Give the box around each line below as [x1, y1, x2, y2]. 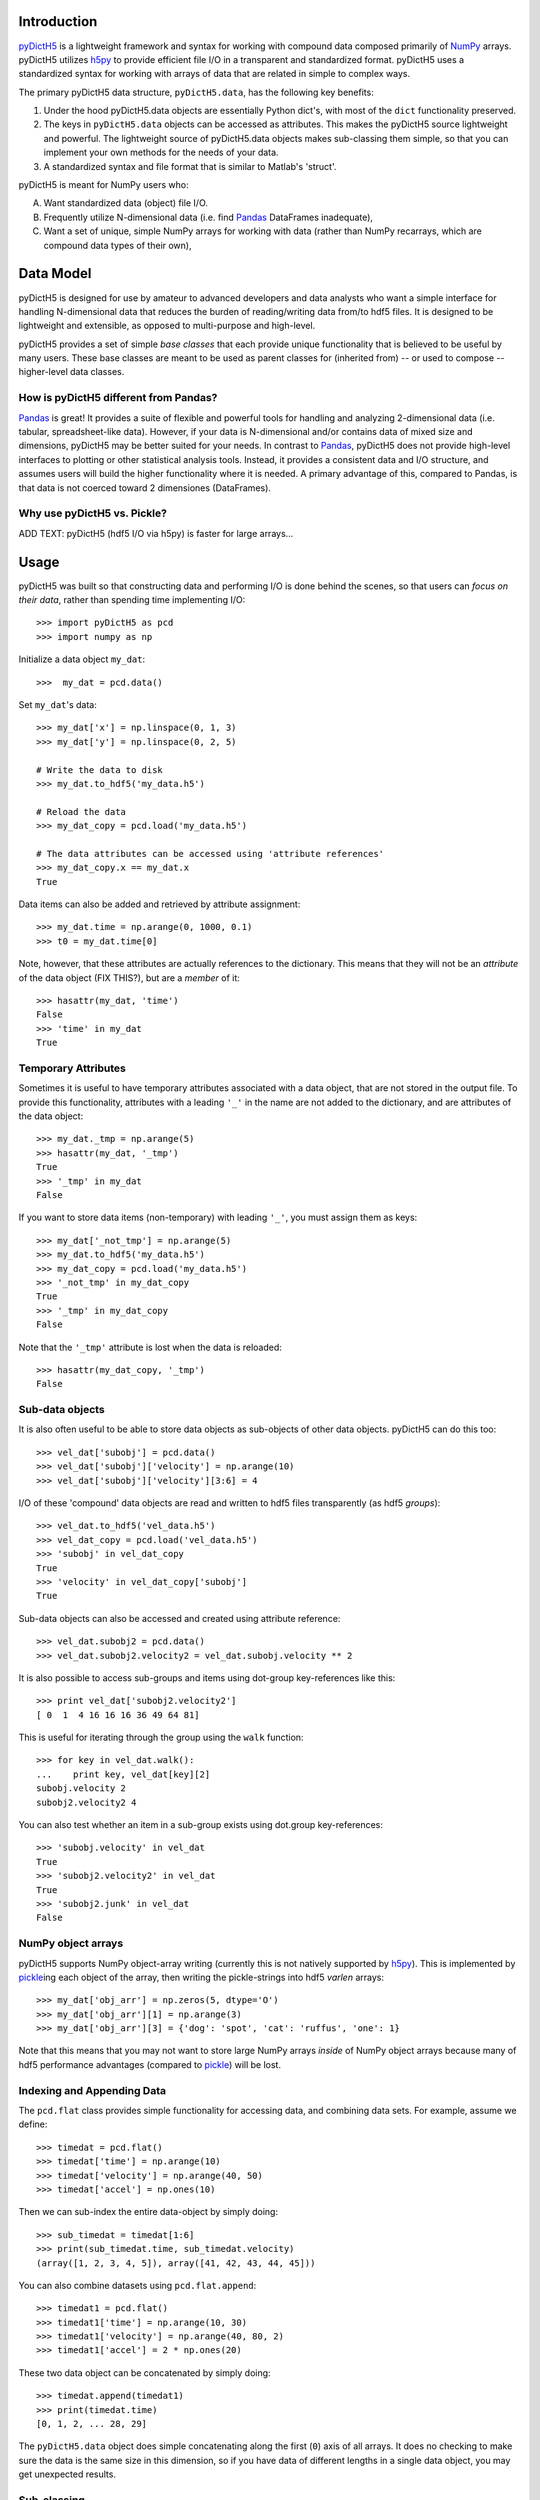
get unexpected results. [18, 2468, 117, 2480]
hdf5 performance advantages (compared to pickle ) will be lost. [18, 2058, 282, 2070]
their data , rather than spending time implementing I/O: [18, 593, 246, 605]
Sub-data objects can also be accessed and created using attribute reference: [18, 1612, 341, 1624]
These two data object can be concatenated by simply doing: [18, 2366, 271, 2379]
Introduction [18, 13, 98, 30]
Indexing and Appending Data [18, 2083, 167, 2097]
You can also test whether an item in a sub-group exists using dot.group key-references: [18, 1819, 384, 1831]
